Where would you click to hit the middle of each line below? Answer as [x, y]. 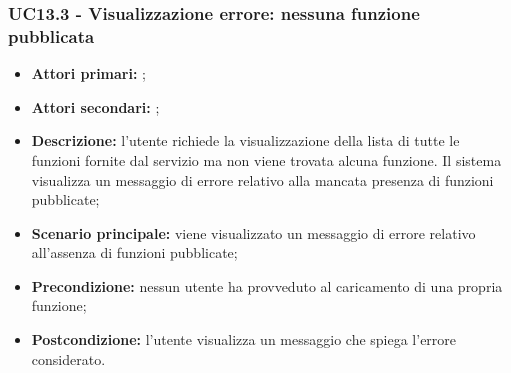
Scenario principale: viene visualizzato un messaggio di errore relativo [253, 232]
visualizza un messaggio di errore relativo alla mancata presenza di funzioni [262, 179]
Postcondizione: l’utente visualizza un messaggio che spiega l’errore [244, 339]
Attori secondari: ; [95, 106]
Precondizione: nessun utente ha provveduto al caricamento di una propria [267, 285]
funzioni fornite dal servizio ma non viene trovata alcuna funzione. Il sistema [266, 159]
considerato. [68, 358]
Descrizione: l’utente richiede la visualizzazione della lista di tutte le [245, 140]
